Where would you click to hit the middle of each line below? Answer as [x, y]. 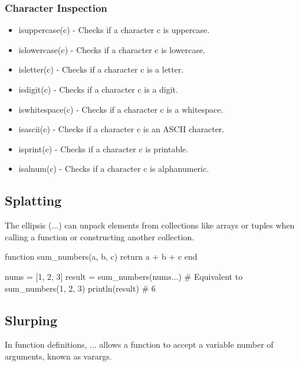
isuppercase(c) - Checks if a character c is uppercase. [114, 30]
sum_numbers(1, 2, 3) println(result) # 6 [80, 288]
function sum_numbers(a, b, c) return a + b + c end [101, 256]
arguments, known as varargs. [58, 356]
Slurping [31, 320]
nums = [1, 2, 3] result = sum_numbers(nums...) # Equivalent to [124, 276]
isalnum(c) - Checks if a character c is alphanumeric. [114, 169]
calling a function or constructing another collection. [100, 236]
